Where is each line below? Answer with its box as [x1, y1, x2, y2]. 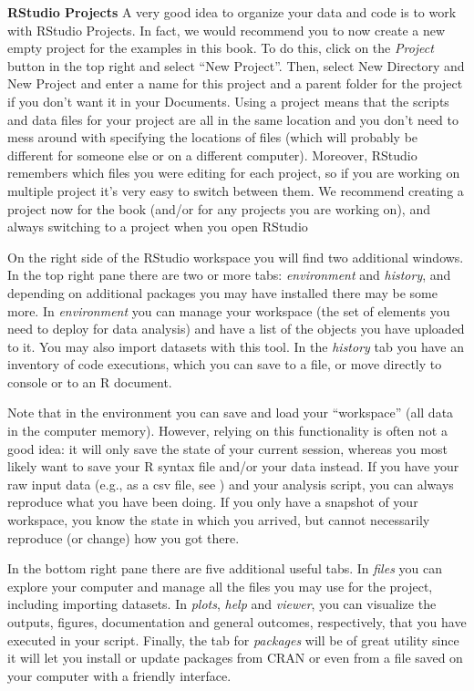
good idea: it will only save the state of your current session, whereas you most [7, 438, 448, 458]
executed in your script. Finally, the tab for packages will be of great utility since [7, 630, 459, 649]
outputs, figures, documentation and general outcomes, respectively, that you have [7, 613, 467, 631]
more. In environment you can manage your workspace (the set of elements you [7, 301, 450, 320]
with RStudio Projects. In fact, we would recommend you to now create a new [7, 20, 446, 39]
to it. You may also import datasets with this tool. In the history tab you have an [7, 336, 464, 356]
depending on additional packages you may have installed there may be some [7, 283, 438, 302]
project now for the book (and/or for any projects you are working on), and [7, 199, 430, 218]
